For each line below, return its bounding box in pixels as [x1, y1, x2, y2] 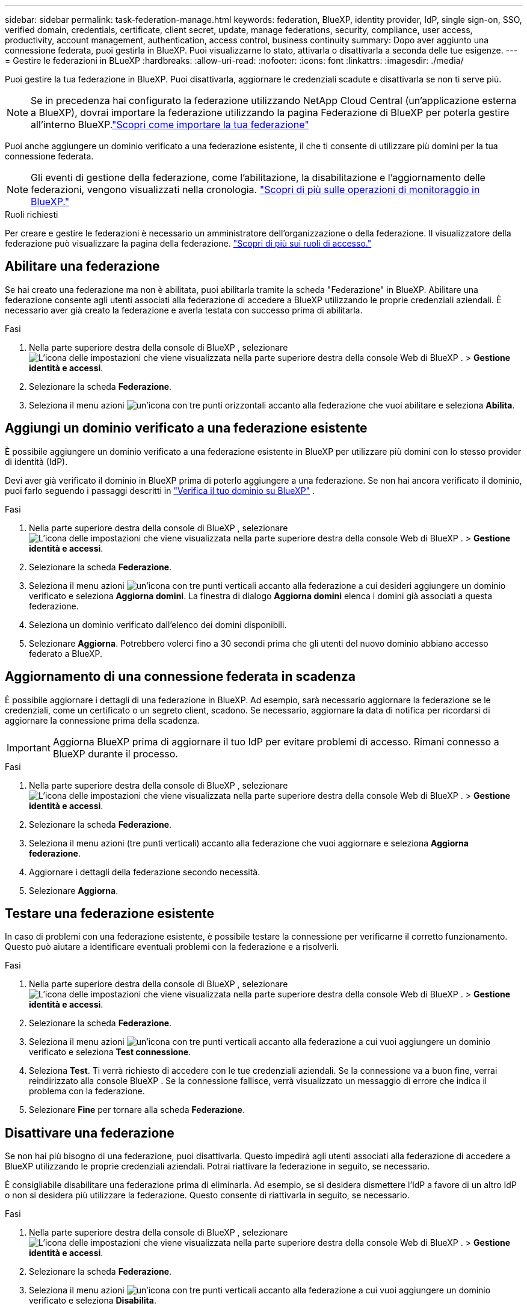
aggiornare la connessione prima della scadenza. [5, 715, 200, 725]
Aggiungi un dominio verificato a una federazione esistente [5, 420, 368, 436]
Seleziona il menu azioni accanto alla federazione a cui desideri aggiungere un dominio [29, 580, 506, 591]
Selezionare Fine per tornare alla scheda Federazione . [29, 1104, 245, 1115]
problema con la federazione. [29, 1086, 145, 1097]
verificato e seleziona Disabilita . [29, 1295, 156, 1306]
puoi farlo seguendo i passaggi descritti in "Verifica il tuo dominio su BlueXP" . [5, 485, 315, 496]
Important [7, 741, 51, 754]
